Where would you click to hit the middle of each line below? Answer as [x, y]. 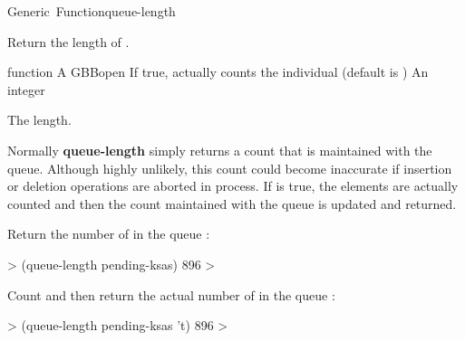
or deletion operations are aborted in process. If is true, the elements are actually [233, 186]
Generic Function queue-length [92, 11]
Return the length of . [68, 41]
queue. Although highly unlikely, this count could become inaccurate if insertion [230, 168]
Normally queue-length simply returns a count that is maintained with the [220, 150]
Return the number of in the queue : [109, 234]
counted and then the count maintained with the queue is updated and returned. [232, 203]
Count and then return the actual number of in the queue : [171, 294]
